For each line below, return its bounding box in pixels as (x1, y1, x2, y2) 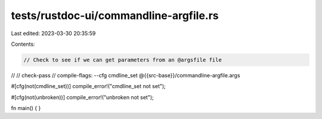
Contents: (11, 40, 35, 48)
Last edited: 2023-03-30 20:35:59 (11, 30, 96, 37)
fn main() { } (11, 105, 41, 112)
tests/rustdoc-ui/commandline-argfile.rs (11, 9, 219, 22)
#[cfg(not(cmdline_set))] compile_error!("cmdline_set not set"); (11, 83, 166, 90)
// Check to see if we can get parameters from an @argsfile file (23, 57, 222, 63)
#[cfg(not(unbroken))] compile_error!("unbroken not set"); (11, 93, 154, 101)
